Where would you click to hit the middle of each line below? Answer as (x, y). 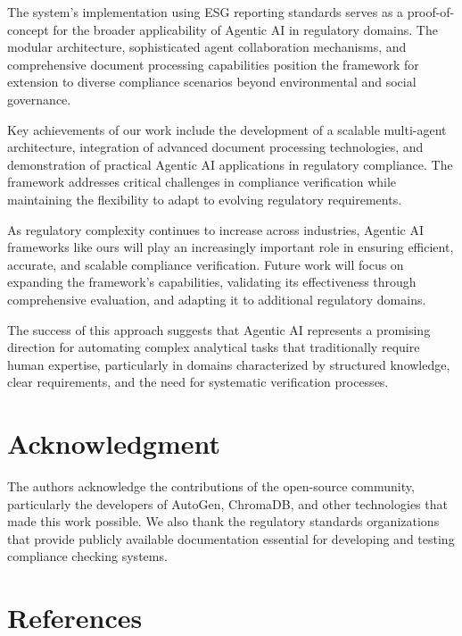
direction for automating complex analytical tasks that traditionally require (214, 347)
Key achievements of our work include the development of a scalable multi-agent (227, 129)
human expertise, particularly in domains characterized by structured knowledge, (229, 364)
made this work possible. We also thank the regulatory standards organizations (223, 521)
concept (28, 29)
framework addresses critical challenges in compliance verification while (202, 182)
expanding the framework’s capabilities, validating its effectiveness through (212, 282)
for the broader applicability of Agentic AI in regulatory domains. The (245, 29)
